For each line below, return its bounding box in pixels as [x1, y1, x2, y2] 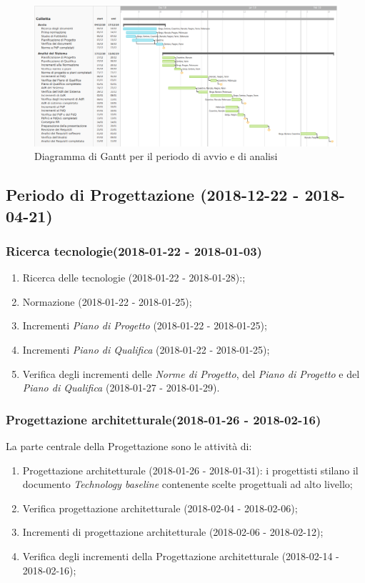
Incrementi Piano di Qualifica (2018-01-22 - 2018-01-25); [22, 342, 270, 357]
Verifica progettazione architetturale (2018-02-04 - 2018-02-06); [22, 500, 298, 515]
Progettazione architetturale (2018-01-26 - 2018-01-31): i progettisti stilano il [22, 462, 359, 477]
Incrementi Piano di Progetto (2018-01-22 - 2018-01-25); [22, 318, 267, 333]
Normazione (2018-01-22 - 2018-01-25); [22, 294, 192, 309]
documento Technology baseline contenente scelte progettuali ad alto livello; [22, 477, 353, 492]
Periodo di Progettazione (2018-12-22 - [6, 184, 299, 206]
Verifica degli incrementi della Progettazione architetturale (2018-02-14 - [22, 549, 339, 563]
